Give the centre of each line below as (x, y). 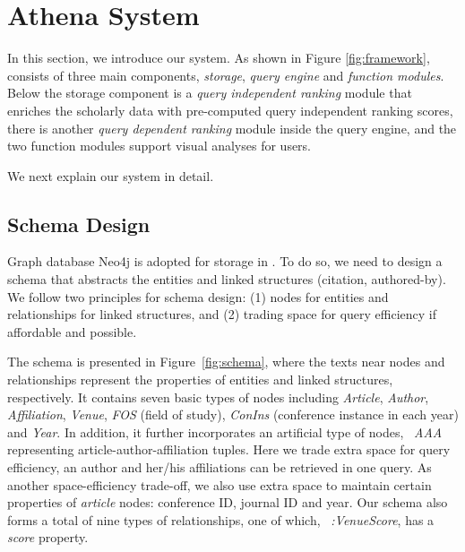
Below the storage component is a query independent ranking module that (210, 93)
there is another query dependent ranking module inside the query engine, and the (232, 128)
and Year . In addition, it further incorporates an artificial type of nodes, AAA (225, 431)
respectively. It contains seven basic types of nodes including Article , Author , (218, 397)
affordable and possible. (72, 331)
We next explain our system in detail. (111, 175)
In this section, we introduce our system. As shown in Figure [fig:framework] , (219, 58)
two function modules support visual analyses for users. (159, 146)
